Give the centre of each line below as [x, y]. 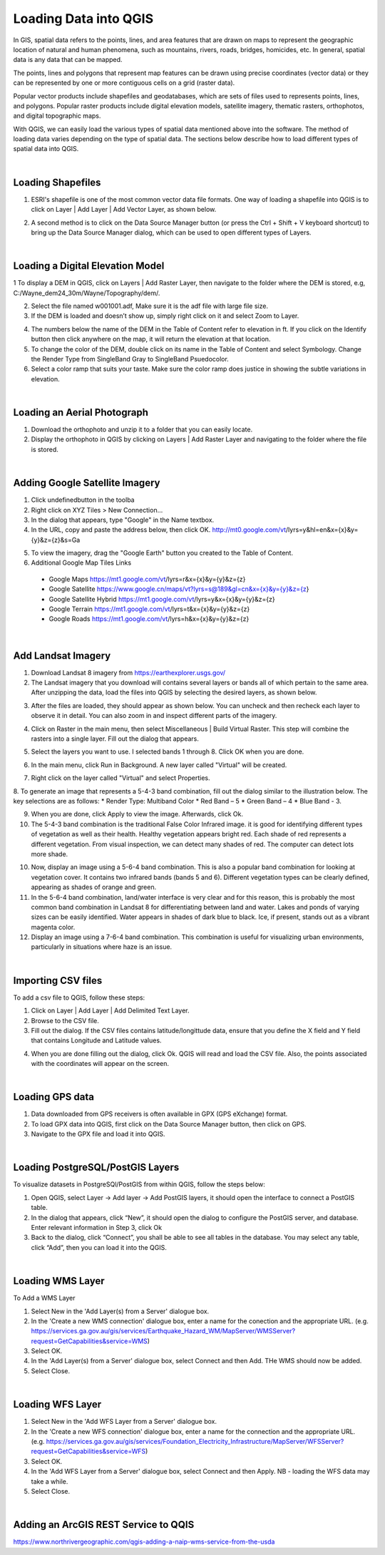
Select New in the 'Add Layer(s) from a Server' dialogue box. [120, 1311]
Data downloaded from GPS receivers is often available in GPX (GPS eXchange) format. [159, 1114]
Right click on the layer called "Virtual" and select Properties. [120, 778]
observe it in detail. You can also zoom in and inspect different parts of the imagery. [154, 716]
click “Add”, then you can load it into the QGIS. [99, 1247]
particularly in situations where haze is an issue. [102, 947]
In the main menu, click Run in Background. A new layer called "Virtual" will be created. [159, 765]
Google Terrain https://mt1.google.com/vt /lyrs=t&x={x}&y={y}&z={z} [149, 609]
